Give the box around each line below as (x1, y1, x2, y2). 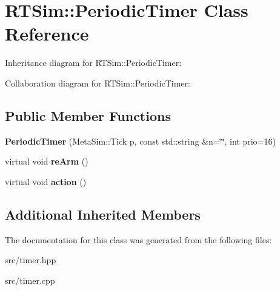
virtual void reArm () (5, 155, 88, 168)
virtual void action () (5, 175, 87, 188)
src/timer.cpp (5, 273, 55, 286)
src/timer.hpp (5, 253, 56, 266)
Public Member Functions (5, 106, 171, 125)
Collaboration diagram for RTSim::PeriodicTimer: (5, 76, 190, 89)
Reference (5, 21, 89, 46)
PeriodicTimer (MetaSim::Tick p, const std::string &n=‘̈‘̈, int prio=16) (5, 134, 276, 147)
